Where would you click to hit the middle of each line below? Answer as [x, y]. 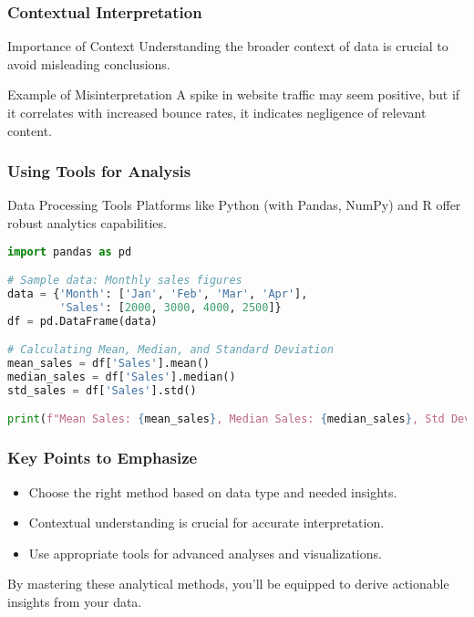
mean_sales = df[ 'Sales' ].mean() [108, 364]
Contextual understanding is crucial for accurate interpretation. [206, 523]
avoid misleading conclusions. [89, 63]
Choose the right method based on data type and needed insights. [213, 492]
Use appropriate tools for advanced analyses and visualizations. [205, 553]
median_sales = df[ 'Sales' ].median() [122, 377]
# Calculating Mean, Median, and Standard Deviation [170, 350]
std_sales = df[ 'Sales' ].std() [102, 390]
